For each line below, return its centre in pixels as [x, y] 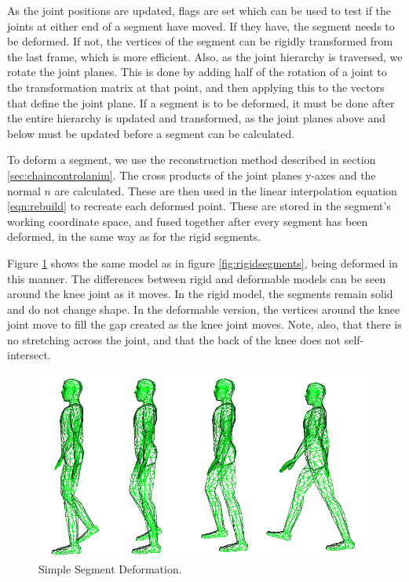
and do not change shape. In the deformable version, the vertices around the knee [204, 309]
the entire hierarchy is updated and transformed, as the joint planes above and [196, 118]
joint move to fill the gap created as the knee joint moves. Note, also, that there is [204, 324]
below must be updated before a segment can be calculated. [151, 133]
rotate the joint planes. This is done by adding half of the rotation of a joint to [197, 72]
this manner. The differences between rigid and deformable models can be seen [197, 278]
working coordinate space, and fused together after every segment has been [188, 221]
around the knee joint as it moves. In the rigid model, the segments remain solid [200, 294]
